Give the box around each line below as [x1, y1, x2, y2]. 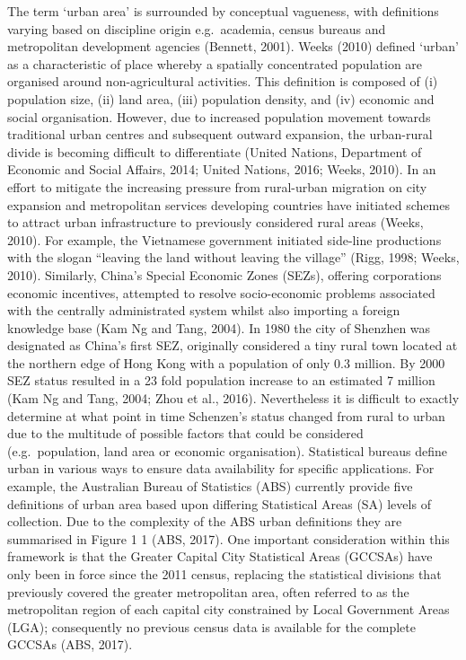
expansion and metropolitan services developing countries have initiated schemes [7, 195, 450, 214]
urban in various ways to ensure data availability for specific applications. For [7, 459, 435, 478]
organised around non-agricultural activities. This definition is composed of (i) [7, 72, 438, 91]
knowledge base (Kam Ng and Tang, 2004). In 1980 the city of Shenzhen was [7, 318, 431, 337]
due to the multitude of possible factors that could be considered [7, 424, 364, 443]
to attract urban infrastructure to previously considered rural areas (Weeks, [7, 213, 424, 232]
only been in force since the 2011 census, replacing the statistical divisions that [7, 565, 442, 583]
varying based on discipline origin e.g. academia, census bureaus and [7, 19, 386, 38]
